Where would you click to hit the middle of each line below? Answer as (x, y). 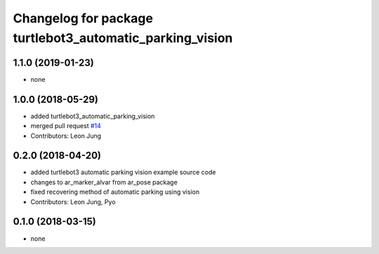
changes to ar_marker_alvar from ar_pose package (104, 182)
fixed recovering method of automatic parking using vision (115, 192)
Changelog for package (83, 18)
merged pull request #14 (66, 126)
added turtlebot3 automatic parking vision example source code (123, 172)
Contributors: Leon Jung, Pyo (73, 202)
